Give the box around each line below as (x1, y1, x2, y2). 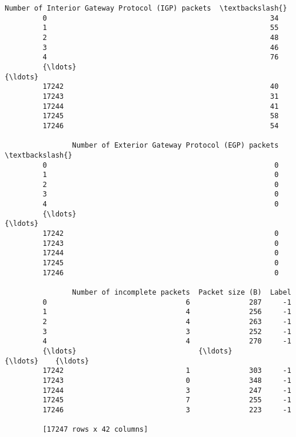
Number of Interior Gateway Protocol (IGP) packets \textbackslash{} (5, 4, 287, 12)
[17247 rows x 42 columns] (42, 425, 148, 434)
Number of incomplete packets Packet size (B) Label (72, 288, 291, 297)
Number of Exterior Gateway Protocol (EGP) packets (72, 141, 279, 150)
